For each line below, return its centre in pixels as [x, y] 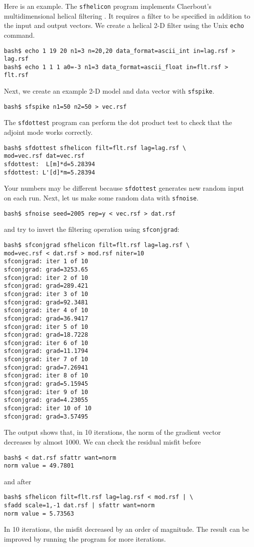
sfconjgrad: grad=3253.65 [46, 269]
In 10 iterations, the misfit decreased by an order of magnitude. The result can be [127, 529]
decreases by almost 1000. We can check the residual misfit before [103, 441]
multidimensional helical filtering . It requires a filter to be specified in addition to [127, 15]
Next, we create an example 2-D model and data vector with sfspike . [109, 91]
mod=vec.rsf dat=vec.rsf [44, 156]
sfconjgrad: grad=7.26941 [46, 367]
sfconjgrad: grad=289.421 [46, 286]
